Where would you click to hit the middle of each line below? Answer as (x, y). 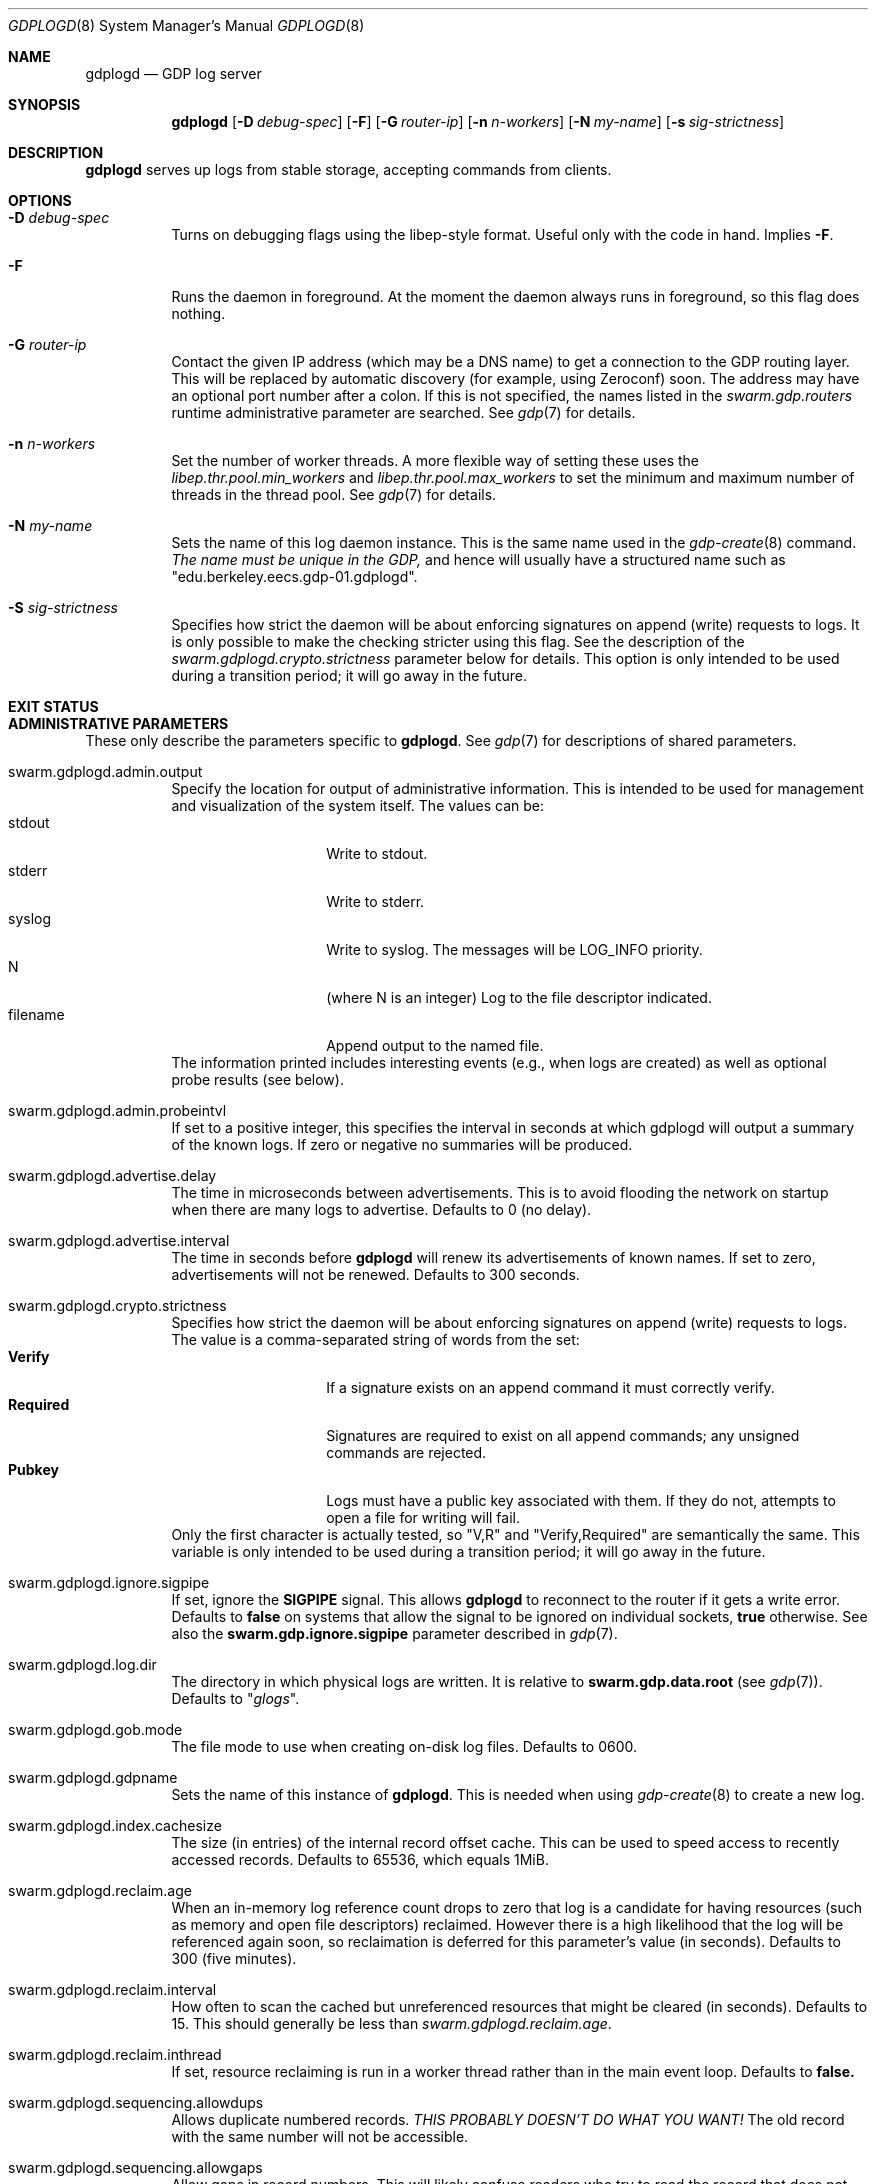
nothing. (198, 313)
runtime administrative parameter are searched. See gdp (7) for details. (403, 412)
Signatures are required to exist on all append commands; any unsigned (563, 1435)
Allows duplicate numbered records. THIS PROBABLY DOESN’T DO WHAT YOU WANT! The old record (508, 2119)
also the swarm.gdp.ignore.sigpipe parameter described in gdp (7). (394, 1633)
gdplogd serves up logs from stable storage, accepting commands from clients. (348, 169)
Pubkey (33, 1469)
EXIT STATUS (53, 706)
